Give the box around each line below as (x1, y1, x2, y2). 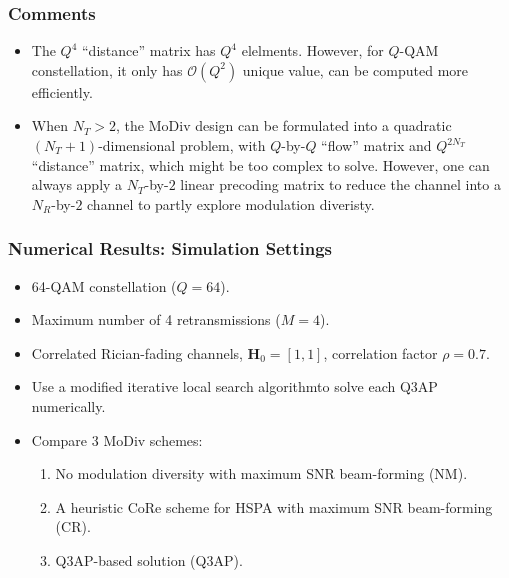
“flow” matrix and (321, 135, 432, 155)
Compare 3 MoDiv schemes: (31, 429, 203, 450)
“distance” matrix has (82, 40, 216, 61)
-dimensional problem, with (98, 135, 266, 155)
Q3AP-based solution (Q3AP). (55, 549, 243, 570)
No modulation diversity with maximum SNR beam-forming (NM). (55, 463, 468, 484)
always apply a (31, 174, 123, 195)
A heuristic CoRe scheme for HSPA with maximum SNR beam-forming (55, 496, 493, 517)
